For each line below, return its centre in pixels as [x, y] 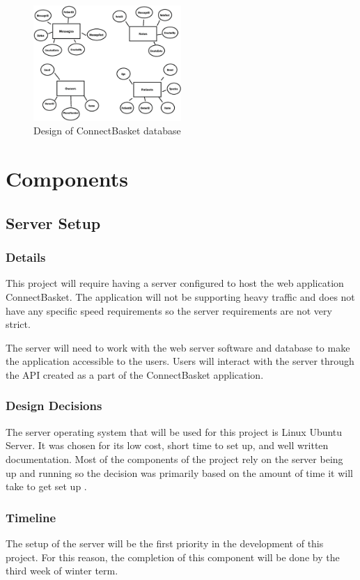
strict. [18, 324]
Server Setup [53, 222]
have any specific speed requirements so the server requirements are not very [169, 310]
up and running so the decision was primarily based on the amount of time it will [179, 472]
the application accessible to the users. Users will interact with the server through [180, 361]
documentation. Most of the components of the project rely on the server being [174, 458]
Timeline [31, 517]
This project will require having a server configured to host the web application [175, 283]
